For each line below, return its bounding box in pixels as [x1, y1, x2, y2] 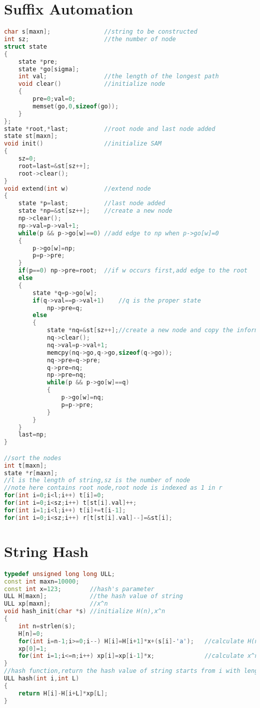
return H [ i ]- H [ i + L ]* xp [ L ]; [18, 689, 108, 697]
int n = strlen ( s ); [18, 622, 76, 630]
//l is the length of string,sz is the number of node [4, 477, 190, 484]
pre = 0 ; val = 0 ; [32, 95, 76, 102]
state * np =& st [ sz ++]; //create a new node [18, 207, 172, 215]
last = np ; [18, 431, 47, 439]
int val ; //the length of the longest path [18, 73, 219, 80]
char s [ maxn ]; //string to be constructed [4, 28, 197, 36]
